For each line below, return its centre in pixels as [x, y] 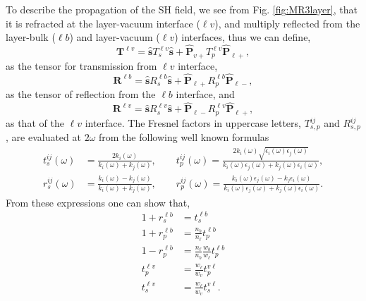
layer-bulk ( [31, 37]
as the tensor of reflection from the [81, 94]
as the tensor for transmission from [81, 65]
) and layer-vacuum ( [115, 37]
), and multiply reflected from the [287, 23]
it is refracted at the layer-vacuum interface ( [103, 23]
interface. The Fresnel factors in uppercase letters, [193, 123]
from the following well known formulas [184, 137]
